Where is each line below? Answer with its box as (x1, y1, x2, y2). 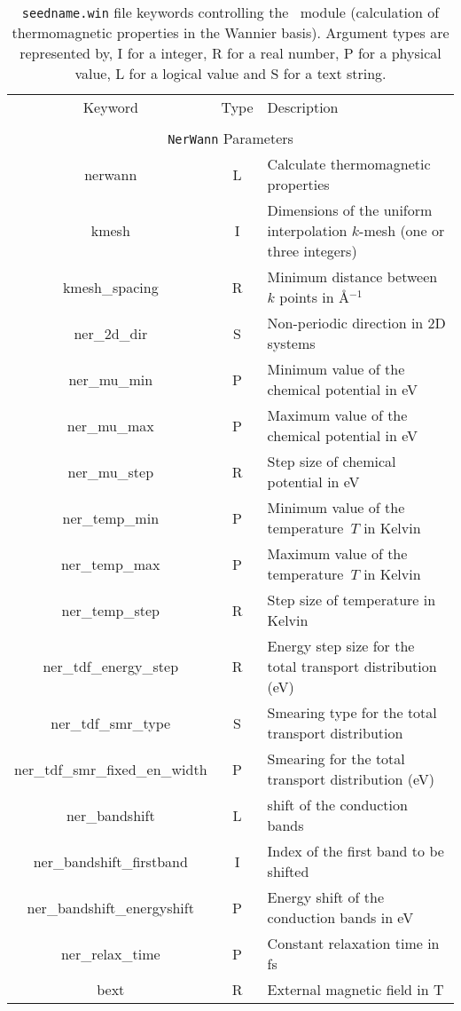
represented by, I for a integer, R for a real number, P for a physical (20, 43, 441, 63)
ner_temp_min (62, 507, 160, 528)
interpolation (267, 220, 348, 241)
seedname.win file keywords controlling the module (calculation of (21, 2, 440, 22)
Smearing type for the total (267, 702, 437, 723)
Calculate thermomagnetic (267, 154, 431, 174)
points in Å (279, 287, 350, 307)
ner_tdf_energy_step (43, 656, 179, 676)
